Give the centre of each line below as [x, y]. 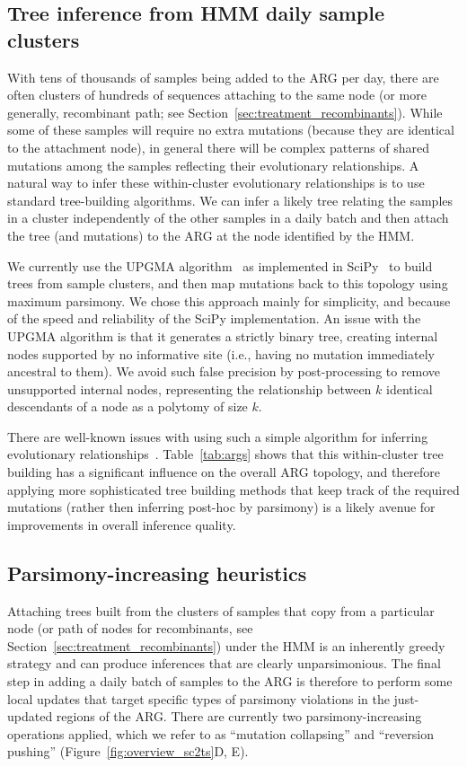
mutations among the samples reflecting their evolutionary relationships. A [213, 165]
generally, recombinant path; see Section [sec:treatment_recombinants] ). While [225, 112]
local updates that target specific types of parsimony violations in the [198, 698]
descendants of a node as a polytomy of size [128, 406]
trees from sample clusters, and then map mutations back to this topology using [228, 283]
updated [30, 716]
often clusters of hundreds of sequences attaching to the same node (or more [217, 95]
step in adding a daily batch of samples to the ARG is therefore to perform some [230, 681]
